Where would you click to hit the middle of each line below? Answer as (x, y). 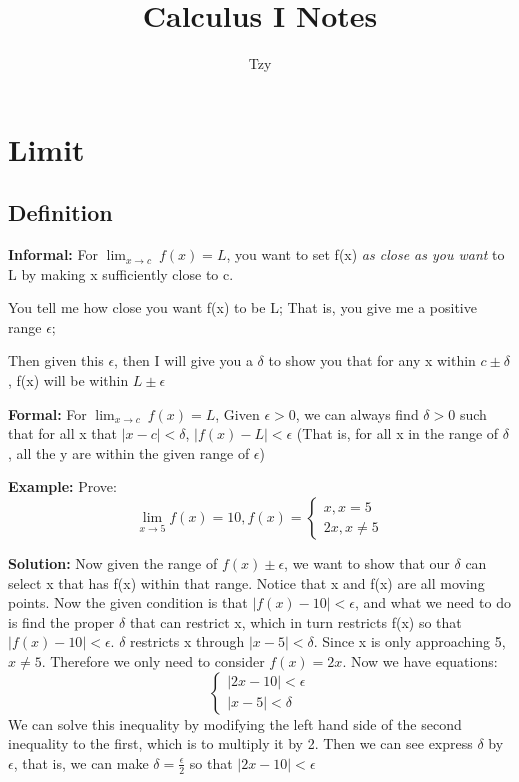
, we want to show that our (367, 563)
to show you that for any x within (372, 360)
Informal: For (53, 254)
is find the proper (61, 621)
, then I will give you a (183, 360)
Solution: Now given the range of (113, 563)
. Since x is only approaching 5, (409, 641)
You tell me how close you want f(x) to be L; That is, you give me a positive (242, 307)
